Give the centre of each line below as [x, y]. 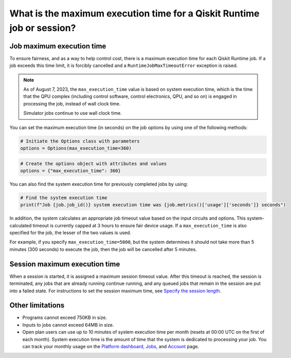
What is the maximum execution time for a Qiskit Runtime [134, 13]
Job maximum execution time [58, 46]
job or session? [43, 28]
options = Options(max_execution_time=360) [76, 148]
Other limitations [37, 305]
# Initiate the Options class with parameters [80, 141]
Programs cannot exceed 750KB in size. [65, 318]
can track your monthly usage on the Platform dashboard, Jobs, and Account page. [111, 346]
